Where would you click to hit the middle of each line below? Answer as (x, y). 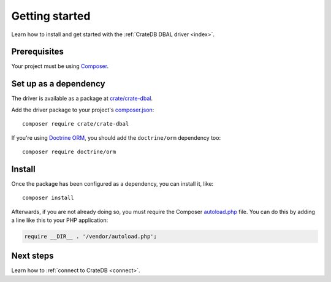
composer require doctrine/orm (69, 151)
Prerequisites (37, 52)
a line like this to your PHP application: (60, 220)
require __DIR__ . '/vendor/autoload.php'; (91, 236)
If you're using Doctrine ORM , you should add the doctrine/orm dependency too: (116, 137)
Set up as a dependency (58, 84)
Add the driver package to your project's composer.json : (83, 110)
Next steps (32, 256)
